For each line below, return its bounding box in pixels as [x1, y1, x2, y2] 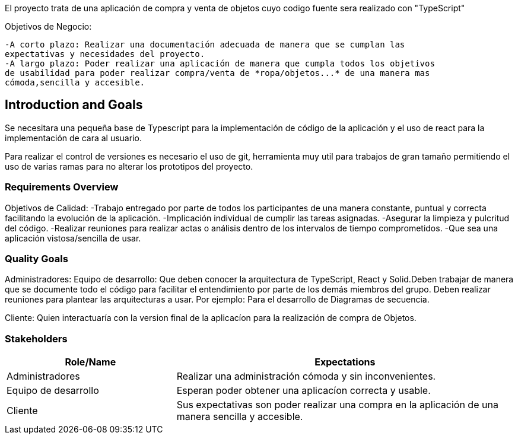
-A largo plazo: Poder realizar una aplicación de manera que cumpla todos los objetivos [5, 59, 435, 68]
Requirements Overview [5, 181, 119, 193]
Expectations [314, 356, 376, 368]
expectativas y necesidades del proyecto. [5, 49, 205, 59]
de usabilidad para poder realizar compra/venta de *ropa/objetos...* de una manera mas [5, 68, 430, 78]
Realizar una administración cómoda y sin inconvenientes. [176, 370, 436, 383]
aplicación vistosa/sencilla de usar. [5, 233, 141, 243]
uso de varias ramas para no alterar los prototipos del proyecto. [5, 161, 253, 171]
